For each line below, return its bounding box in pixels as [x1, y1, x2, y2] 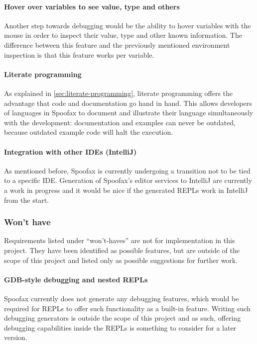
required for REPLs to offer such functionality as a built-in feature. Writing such [4, 303, 251, 313]
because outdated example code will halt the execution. [4, 127, 173, 137]
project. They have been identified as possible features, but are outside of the [4, 245, 240, 255]
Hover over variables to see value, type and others [4, 1, 180, 11]
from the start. [4, 194, 49, 205]
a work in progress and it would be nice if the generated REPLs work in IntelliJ [4, 184, 248, 195]
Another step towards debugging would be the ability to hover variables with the [4, 20, 251, 30]
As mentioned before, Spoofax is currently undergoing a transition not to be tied [4, 165, 251, 175]
